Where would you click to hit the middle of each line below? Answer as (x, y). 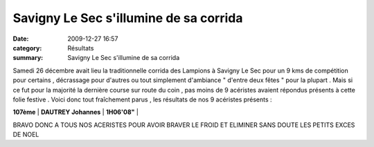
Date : (21, 39)
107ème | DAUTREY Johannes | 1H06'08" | (75, 112)
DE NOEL (26, 135)
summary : (28, 58)
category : (27, 48)
